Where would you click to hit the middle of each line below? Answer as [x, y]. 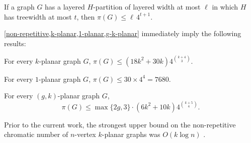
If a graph [19, 7]
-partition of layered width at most [147, 7]
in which [225, 7]
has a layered [65, 7]
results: [15, 43]
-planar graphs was [131, 134]
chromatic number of [36, 134]
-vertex [85, 134]
